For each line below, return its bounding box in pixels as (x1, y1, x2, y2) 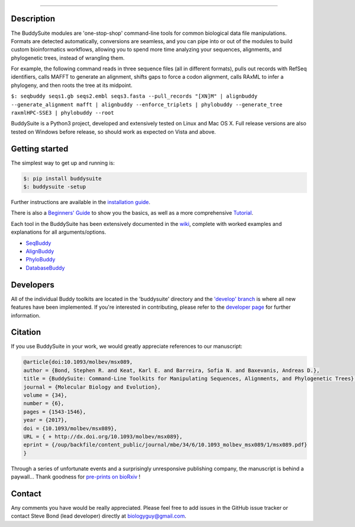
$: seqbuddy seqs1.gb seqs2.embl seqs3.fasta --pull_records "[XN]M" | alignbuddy (11, 93, 257, 100)
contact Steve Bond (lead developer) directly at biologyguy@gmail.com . (11, 512, 186, 520)
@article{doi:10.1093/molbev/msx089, (23, 358, 133, 366)
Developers (11, 280, 54, 290)
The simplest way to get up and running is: (11, 159, 115, 166)
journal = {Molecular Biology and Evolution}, (23, 383, 161, 390)
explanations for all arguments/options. (11, 228, 106, 236)
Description (11, 14, 56, 24)
